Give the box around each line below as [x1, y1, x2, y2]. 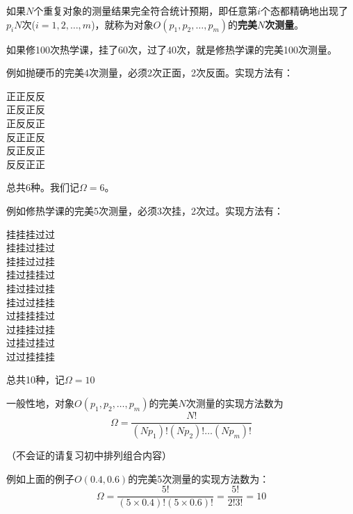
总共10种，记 [6, 372, 65, 387]
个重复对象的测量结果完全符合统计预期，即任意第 [33, 3, 258, 17]
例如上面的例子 [6, 471, 74, 486]
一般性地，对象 [6, 396, 74, 411]
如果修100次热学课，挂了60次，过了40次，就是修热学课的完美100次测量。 [6, 42, 337, 56]
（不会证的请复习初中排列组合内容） [6, 447, 172, 462]
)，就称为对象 [91, 17, 154, 31]
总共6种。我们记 [6, 180, 79, 194]
